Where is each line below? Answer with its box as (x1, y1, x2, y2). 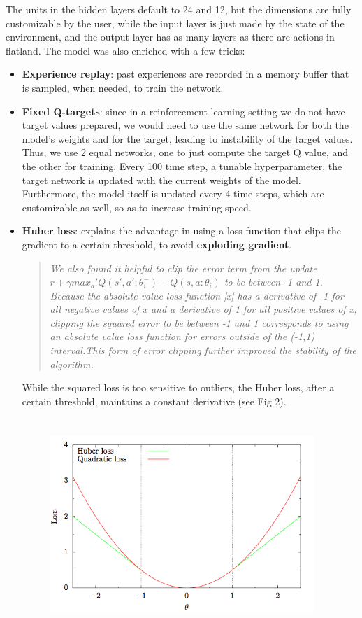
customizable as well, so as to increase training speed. (22, 199, 252, 214)
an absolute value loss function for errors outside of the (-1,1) (50, 329, 315, 344)
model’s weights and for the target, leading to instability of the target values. (22, 131, 353, 146)
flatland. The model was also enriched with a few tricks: (6, 43, 245, 57)
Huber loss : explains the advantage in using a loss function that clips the (22, 223, 342, 238)
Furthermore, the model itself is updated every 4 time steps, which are (22, 186, 324, 201)
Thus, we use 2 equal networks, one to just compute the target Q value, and (22, 145, 349, 160)
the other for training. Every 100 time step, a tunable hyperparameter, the (22, 158, 342, 173)
